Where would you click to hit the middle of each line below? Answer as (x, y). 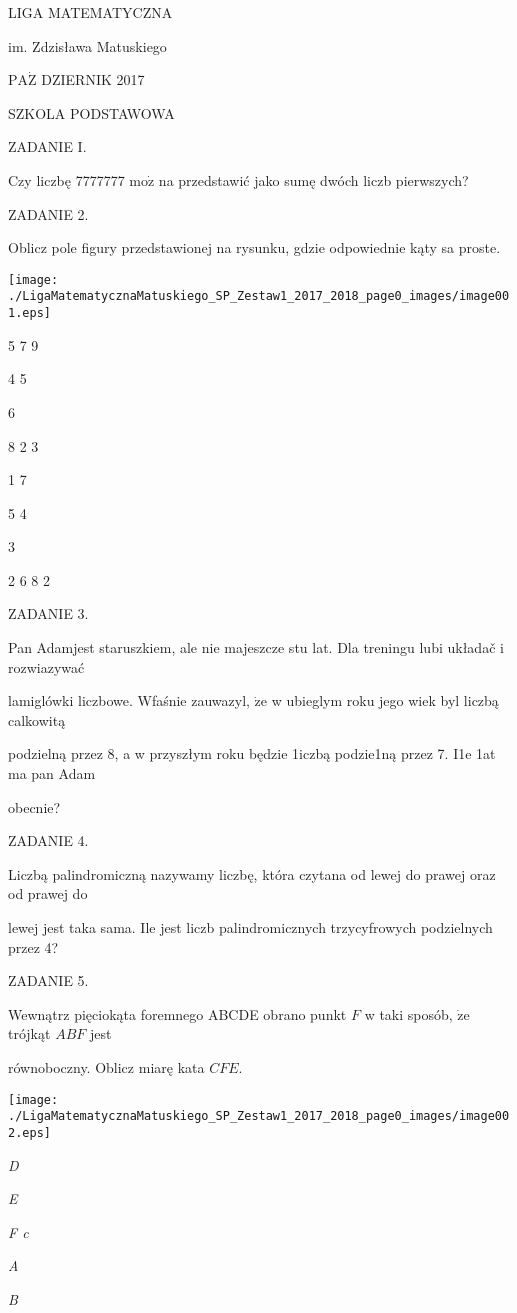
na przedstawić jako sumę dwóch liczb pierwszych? (313, 179)
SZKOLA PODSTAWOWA (91, 112)
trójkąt (29, 1033)
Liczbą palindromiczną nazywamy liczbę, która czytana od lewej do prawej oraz (252, 873)
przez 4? (33, 946)
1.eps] (29, 313)
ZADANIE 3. (48, 613)
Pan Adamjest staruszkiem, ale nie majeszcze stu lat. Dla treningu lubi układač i (256, 647)
